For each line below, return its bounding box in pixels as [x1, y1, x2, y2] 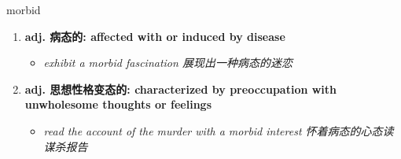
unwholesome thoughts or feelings [24, 96, 212, 113]
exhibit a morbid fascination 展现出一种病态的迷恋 [43, 54, 292, 71]
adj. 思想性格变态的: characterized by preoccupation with [24, 80, 337, 97]
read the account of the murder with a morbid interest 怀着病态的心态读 [43, 122, 394, 139]
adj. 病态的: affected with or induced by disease [24, 28, 285, 44]
